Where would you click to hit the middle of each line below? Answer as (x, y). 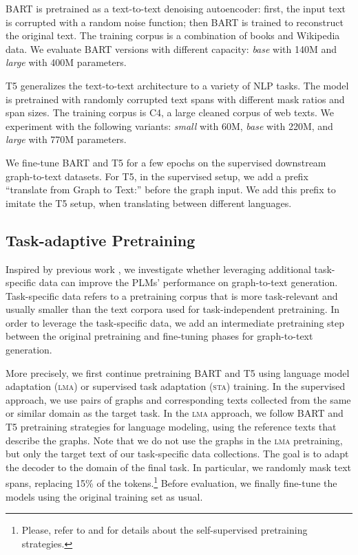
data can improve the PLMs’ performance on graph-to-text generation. (188, 282)
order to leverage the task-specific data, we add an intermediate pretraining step (175, 322)
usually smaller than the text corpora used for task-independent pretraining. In (173, 309)
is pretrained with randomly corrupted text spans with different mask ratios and (175, 99)
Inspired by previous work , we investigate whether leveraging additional (158, 269)
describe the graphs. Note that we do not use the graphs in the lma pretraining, (174, 440)
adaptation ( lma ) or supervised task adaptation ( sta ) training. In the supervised (176, 386)
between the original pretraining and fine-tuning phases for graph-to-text (159, 336)
